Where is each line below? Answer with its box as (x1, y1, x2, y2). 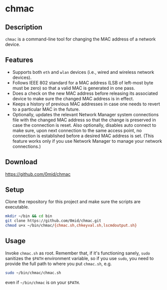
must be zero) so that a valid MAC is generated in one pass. (12, 85, 136, 91)
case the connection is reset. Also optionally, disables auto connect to (12, 122, 157, 128)
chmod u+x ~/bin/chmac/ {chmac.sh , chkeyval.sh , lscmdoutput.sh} (5, 223, 137, 228)
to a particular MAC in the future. (12, 106, 80, 112)
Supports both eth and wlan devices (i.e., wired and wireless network (12, 69, 155, 75)
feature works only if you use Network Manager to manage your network (12, 138, 163, 144)
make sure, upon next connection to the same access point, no (12, 127, 142, 133)
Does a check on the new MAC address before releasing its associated (12, 90, 158, 96)
